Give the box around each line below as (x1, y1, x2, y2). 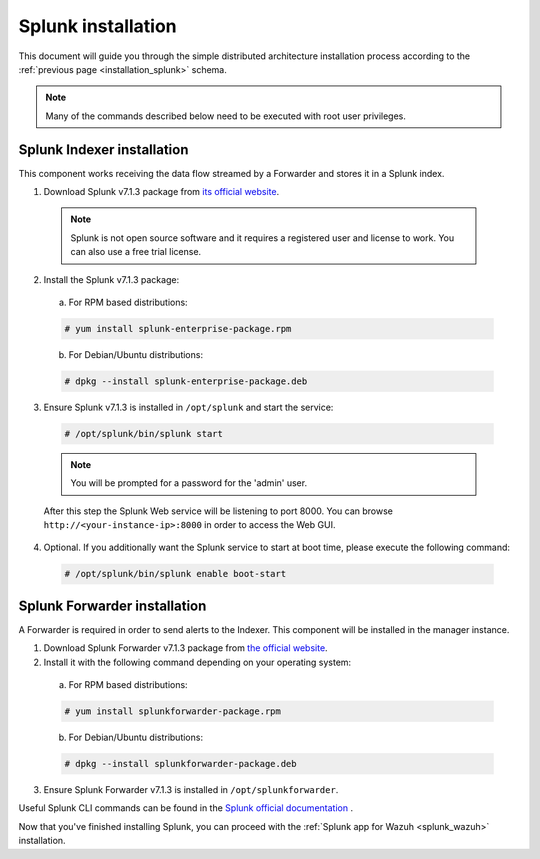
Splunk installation (18, 15, 177, 37)
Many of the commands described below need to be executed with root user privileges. (45, 110, 407, 122)
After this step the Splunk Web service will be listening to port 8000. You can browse (43, 505, 394, 517)
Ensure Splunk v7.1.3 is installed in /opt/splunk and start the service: (43, 401, 334, 413)
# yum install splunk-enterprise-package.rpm (64, 323, 292, 334)
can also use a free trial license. (70, 246, 202, 258)
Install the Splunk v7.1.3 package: (43, 273, 180, 285)
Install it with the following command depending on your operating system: (43, 656, 352, 668)
